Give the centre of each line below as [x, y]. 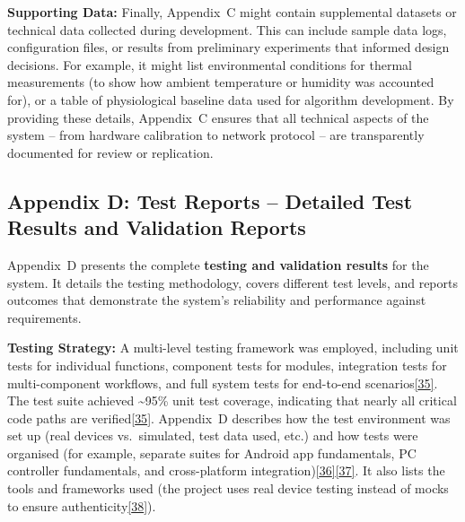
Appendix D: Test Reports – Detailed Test [210, 200]
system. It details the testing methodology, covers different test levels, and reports [232, 282]
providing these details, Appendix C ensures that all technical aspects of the [218, 117]
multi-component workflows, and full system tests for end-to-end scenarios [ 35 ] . [223, 383]
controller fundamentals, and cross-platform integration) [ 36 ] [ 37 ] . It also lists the [226, 470]
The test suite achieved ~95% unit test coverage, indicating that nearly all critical [232, 400]
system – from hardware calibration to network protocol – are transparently [216, 135]
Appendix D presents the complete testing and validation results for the [218, 264]
